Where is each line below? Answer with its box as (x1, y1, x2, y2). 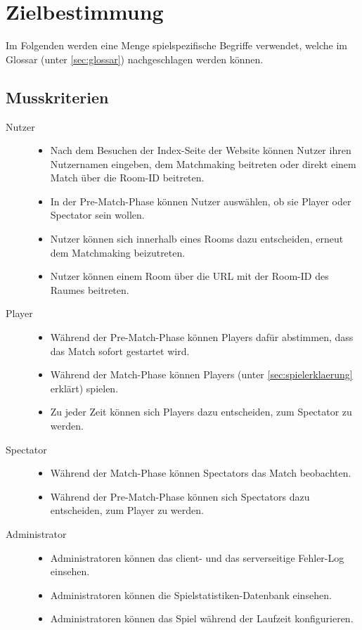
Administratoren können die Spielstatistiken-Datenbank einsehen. (50, 587, 332, 602)
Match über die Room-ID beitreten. (50, 170, 205, 185)
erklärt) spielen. (50, 380, 119, 395)
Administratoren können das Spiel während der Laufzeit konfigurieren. (50, 611, 354, 626)
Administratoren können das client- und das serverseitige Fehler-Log (50, 550, 344, 565)
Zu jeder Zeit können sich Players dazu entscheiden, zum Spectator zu (50, 404, 352, 419)
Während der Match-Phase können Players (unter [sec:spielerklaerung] (50, 367, 353, 382)
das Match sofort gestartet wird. (50, 343, 190, 358)
